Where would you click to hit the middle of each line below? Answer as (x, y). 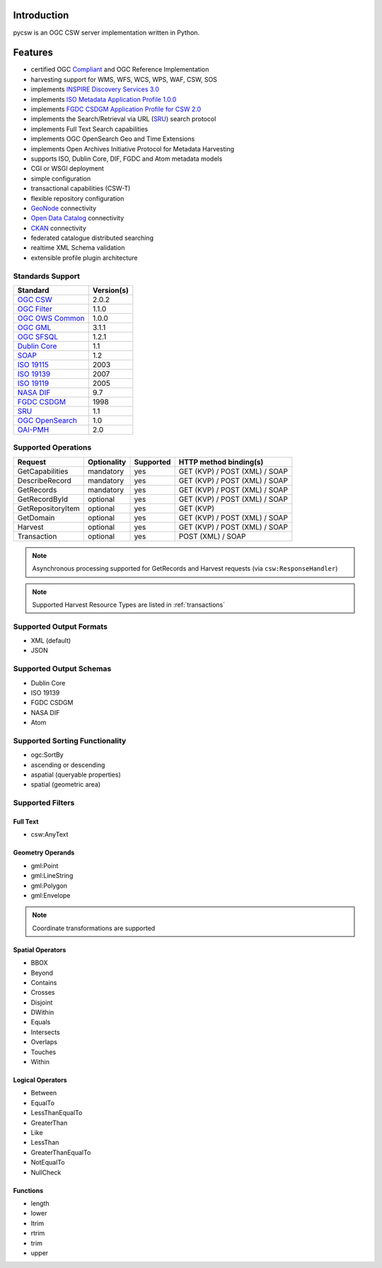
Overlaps (44, 1042)
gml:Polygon (49, 886)
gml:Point (45, 866)
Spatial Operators (40, 949)
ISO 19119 (33, 383)
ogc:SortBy (47, 755)
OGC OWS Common (51, 318)
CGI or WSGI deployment (67, 169)
